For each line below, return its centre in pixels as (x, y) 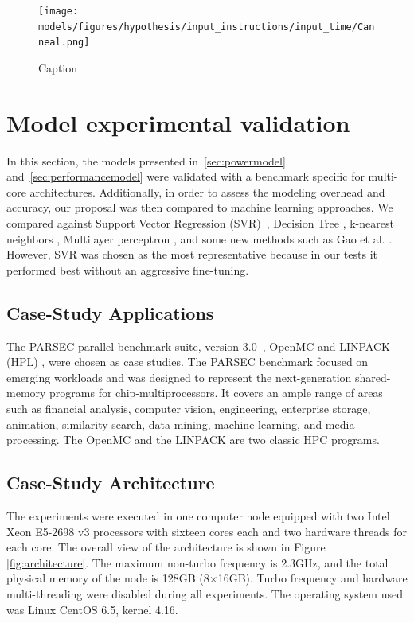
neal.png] (64, 43)
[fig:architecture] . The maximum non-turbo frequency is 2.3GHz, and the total (197, 562)
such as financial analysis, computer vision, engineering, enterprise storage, (189, 409)
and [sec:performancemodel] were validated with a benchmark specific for (186, 176)
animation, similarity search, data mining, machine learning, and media (181, 424)
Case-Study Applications (110, 312)
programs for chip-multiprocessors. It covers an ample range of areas (216, 393)
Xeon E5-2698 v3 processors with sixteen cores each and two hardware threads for (207, 531)
